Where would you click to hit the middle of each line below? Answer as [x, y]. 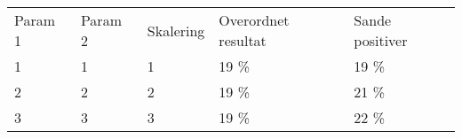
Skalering [176, 30]
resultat [243, 40]
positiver [381, 40]
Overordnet [254, 20]
